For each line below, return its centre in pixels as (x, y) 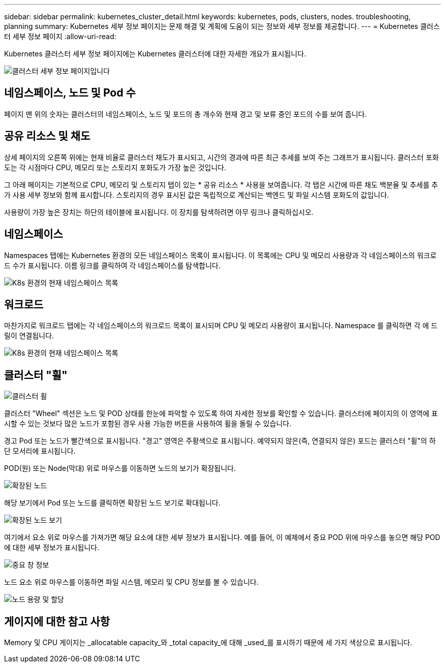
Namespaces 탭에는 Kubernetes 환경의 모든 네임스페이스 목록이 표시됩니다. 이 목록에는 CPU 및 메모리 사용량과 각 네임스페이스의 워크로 (220, 255)
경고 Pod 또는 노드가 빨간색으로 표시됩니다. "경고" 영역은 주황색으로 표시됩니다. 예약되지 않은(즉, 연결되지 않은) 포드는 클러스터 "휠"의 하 (220, 441)
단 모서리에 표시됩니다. (40, 451)
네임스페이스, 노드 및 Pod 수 (70, 93)
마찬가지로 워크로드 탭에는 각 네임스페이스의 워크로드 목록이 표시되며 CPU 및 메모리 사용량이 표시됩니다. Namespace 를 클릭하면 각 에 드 (221, 326)
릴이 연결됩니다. (29, 336)
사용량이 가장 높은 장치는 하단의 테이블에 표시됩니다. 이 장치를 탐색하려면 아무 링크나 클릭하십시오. (159, 212)
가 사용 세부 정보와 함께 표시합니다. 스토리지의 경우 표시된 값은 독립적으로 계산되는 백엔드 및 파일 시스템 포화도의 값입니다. (197, 195)
